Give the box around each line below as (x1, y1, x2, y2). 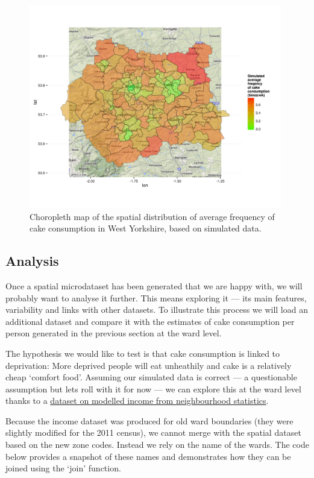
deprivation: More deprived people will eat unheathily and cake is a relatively (5, 359, 292, 371)
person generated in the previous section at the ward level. (5, 327, 222, 339)
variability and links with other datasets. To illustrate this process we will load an (5, 303, 308, 316)
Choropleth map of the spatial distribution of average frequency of (30, 210, 275, 222)
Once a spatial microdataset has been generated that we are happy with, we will (5, 279, 303, 292)
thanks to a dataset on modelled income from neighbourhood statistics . (5, 394, 269, 407)
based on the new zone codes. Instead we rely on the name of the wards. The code (5, 438, 309, 451)
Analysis (5, 251, 59, 270)
